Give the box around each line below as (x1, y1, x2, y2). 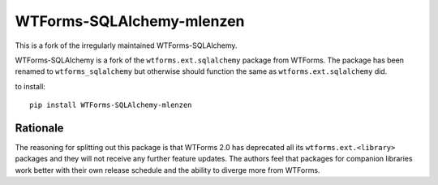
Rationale (15, 121, 64, 135)
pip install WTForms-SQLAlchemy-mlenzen (29, 101, 192, 110)
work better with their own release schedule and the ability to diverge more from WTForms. (15, 165, 320, 174)
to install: (15, 81, 46, 91)
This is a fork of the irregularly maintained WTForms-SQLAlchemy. (15, 41, 238, 50)
